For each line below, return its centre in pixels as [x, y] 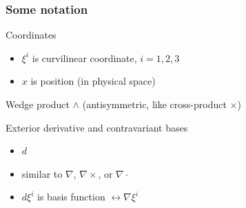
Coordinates [31, 35]
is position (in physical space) [93, 81]
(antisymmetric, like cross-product [154, 104]
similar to [42, 173]
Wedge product [38, 104]
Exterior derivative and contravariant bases [97, 127]
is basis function [71, 197]
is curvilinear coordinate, [84, 58]
